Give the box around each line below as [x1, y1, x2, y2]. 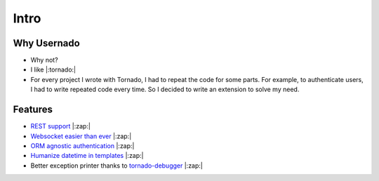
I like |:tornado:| [30, 65, 77, 74]
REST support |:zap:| [30, 122, 91, 130]
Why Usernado [13, 37, 80, 49]
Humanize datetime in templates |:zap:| [30, 152, 144, 160]
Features [13, 104, 53, 116]
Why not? [30, 56, 59, 65]
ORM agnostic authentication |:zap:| [30, 141, 135, 150]
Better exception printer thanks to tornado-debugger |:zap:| [30, 161, 203, 170]
